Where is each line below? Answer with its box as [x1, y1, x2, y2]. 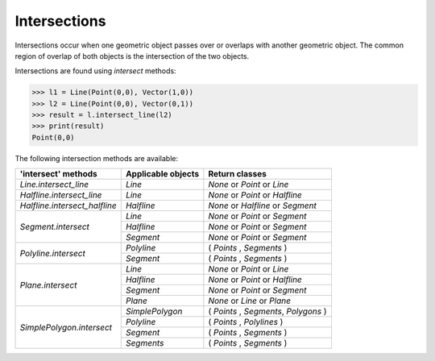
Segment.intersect [19, 222, 90, 233]
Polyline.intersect [19, 247, 86, 259]
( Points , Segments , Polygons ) [208, 306, 327, 317]
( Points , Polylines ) [208, 317, 284, 328]
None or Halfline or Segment [208, 200, 317, 211]
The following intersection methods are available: [14, 153, 179, 163]
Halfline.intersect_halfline [19, 200, 117, 211]
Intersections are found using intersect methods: [14, 66, 176, 76]
